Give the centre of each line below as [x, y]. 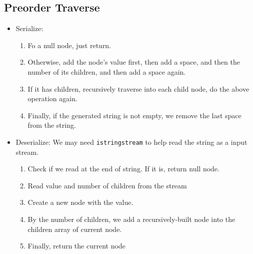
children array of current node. [75, 229]
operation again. [52, 98]
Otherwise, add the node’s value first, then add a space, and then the [134, 62]
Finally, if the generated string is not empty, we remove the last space [134, 115]
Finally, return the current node [76, 246]
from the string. [52, 125]
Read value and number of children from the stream [107, 185]
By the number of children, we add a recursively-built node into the [131, 219]
